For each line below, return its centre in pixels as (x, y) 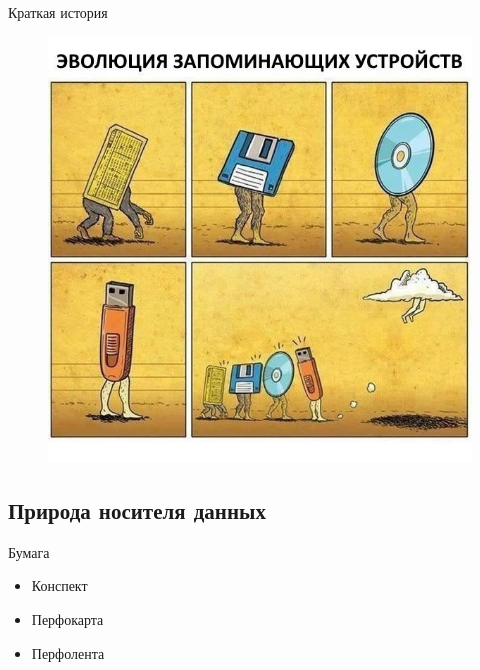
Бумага (29, 551)
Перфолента (68, 652)
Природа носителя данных (137, 509)
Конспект (59, 585)
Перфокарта (67, 618)
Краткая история (58, 12)
